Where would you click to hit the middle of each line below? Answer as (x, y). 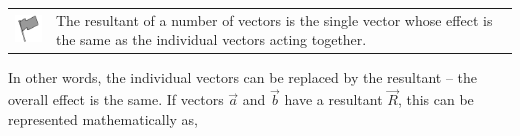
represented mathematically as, (103, 118)
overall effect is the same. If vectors (116, 99)
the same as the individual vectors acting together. (211, 39)
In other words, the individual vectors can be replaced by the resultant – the (243, 77)
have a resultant (333, 99)
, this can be (435, 99)
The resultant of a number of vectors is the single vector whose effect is (274, 19)
